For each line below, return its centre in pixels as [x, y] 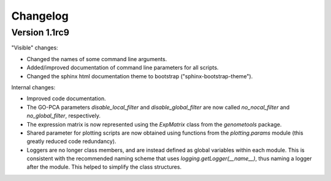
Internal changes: [33, 87]
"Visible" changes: [35, 48]
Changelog [40, 16]
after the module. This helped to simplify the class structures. [104, 167]
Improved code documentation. [67, 98]
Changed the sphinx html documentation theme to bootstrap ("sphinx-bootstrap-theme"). [140, 76]
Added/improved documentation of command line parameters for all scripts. [123, 68]
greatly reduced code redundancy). [71, 141]
